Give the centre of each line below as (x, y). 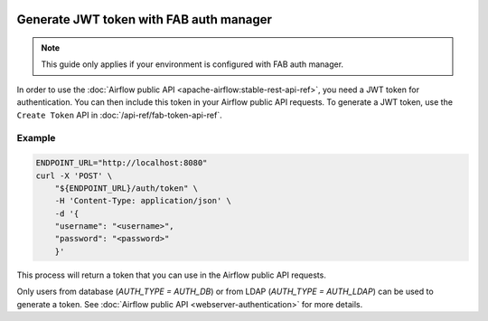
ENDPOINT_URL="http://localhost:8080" (122, 163)
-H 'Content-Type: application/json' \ (143, 201)
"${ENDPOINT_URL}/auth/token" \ (127, 188)
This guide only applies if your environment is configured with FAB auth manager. (192, 64)
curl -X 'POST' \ (74, 175)
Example (36, 138)
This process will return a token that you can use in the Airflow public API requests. (172, 275)
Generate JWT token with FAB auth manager (145, 19)
